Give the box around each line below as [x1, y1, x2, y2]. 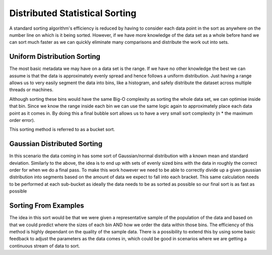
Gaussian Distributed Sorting [9, 140, 103, 148]
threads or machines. [9, 87, 54, 93]
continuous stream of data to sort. [9, 242, 80, 249]
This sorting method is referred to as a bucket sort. [9, 126, 115, 133]
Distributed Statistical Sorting [9, 8, 137, 19]
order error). [9, 117, 35, 123]
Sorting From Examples [9, 202, 84, 210]
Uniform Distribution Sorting [9, 52, 101, 61]
